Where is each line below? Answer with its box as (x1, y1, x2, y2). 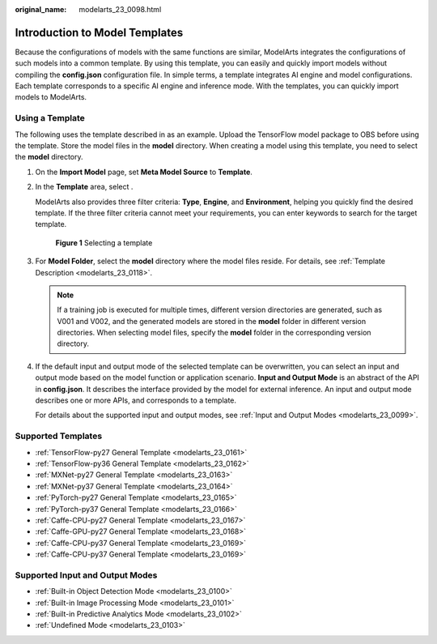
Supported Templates (15, 430, 103, 441)
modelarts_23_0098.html (78, 5, 162, 14)
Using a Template (15, 113, 85, 124)
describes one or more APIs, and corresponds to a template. (35, 395, 237, 405)
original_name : (15, 5, 67, 14)
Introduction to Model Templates (15, 25, 184, 40)
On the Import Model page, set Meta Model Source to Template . (35, 167, 252, 177)
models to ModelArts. (15, 92, 87, 102)
